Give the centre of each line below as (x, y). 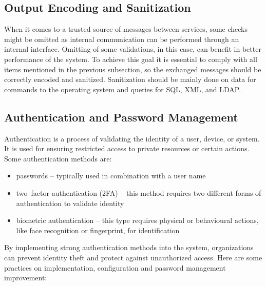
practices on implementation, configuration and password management (115, 267)
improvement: (26, 278)
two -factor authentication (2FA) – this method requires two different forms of (139, 192)
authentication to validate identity (70, 203)
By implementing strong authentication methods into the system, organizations (129, 247)
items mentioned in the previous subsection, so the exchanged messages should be (133, 69)
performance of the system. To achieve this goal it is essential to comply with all (131, 59)
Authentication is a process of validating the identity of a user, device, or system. (132, 138)
